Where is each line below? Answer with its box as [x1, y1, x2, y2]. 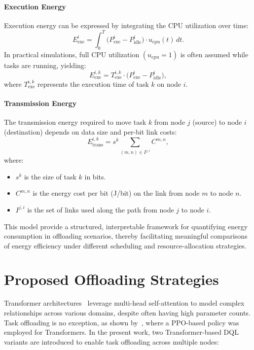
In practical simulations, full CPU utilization [4, 49, 140, 59]
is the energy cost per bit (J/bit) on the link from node [33, 188, 200, 198]
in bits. [84, 171, 106, 181]
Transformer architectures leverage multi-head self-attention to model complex [4, 298, 245, 308]
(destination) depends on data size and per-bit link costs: [4, 126, 177, 137]
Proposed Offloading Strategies [4, 269, 219, 289]
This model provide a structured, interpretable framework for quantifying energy [4, 221, 248, 231]
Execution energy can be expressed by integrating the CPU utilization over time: [4, 20, 249, 30]
